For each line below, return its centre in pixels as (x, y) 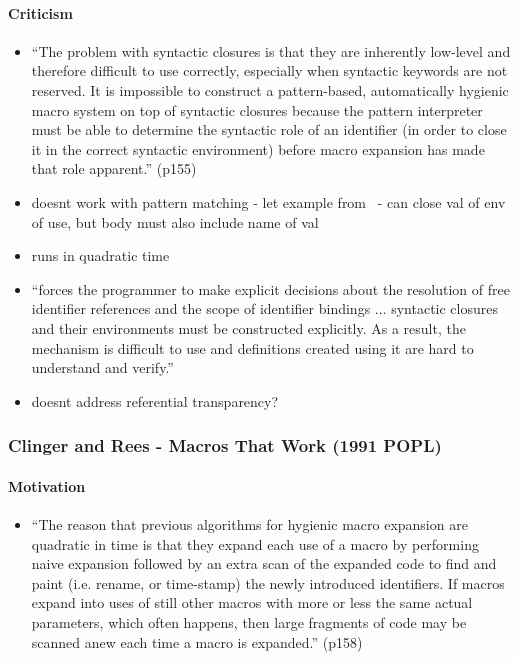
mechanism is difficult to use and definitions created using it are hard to (252, 347)
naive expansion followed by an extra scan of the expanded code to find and (264, 563)
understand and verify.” (102, 367)
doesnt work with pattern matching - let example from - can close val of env (268, 201)
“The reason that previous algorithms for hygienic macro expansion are (249, 523)
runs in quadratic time (100, 255)
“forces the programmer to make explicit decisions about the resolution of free (270, 288)
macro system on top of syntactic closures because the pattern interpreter (257, 109)
